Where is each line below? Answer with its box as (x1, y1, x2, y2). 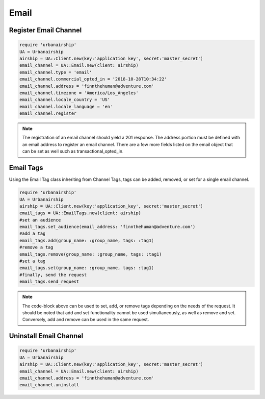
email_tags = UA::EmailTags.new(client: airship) (19, 210, 141, 216)
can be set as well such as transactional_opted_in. (22, 149, 124, 154)
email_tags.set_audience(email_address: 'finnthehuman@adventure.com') (19, 224, 196, 230)
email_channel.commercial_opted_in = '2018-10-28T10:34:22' (19, 76, 167, 82)
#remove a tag (19, 245, 53, 250)
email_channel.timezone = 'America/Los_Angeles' (19, 90, 139, 96)
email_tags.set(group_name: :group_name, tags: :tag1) (19, 265, 154, 271)
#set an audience (19, 217, 61, 223)
